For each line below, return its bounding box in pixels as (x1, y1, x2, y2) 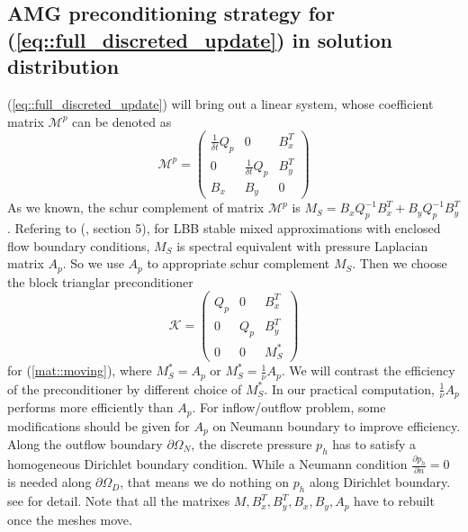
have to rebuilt (354, 491, 435, 510)
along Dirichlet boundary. (309, 473, 451, 491)
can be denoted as (72, 112, 172, 131)
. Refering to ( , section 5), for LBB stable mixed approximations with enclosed (7, 219, 441, 238)
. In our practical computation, (264, 379, 435, 398)
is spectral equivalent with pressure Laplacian (176, 236, 428, 255)
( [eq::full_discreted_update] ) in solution (7, 25, 392, 53)
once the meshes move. (7, 509, 132, 528)
